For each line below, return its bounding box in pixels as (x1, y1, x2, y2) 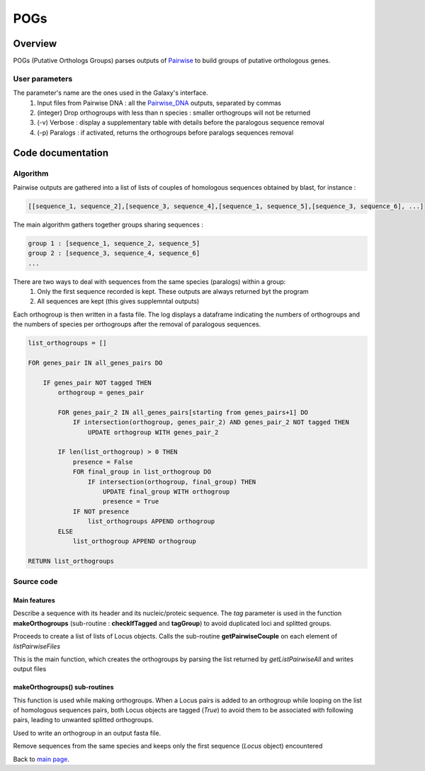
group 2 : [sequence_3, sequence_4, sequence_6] (28, 249, 200, 258)
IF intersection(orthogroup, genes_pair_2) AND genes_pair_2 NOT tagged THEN (72, 418, 350, 426)
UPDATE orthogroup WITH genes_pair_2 (87, 428, 219, 436)
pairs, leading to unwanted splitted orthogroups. (13, 716, 154, 724)
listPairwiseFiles (13, 641, 60, 651)
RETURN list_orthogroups (28, 556, 115, 565)
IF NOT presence (72, 507, 130, 515)
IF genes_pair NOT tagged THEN (42, 379, 152, 387)
